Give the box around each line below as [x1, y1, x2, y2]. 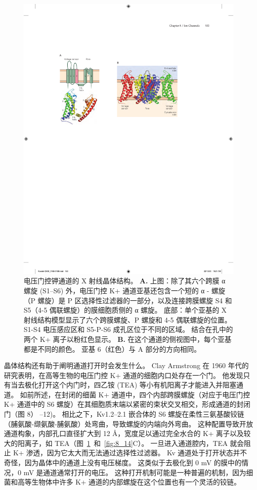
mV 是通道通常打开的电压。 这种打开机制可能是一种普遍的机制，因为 [23, 467, 246, 477]
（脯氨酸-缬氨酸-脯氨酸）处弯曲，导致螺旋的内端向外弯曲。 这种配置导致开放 [4, 418, 253, 429]
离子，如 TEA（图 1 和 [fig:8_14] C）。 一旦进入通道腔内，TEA [24, 437, 228, 448]
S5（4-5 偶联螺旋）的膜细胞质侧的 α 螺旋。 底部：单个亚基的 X [24, 305, 227, 315]
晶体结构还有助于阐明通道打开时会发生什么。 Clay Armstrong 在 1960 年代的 [4, 360, 249, 371]
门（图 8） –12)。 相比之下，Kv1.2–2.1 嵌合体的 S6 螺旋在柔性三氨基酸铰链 [4, 409, 245, 419]
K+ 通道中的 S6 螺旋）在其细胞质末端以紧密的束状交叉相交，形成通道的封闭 [4, 399, 251, 409]
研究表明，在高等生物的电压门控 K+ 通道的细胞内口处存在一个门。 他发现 [4, 370, 243, 380]
